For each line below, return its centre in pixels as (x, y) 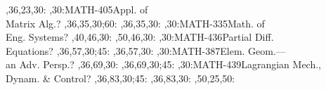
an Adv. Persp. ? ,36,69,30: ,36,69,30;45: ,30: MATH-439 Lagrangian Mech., (164, 64)
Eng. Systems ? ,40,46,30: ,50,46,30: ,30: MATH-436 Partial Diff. (140, 37)
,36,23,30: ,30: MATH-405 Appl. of (77, 9)
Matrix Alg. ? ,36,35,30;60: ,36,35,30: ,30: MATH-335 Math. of (135, 23)
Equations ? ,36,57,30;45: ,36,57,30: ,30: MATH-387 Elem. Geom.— (146, 50)
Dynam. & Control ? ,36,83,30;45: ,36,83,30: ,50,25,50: (120, 78)
